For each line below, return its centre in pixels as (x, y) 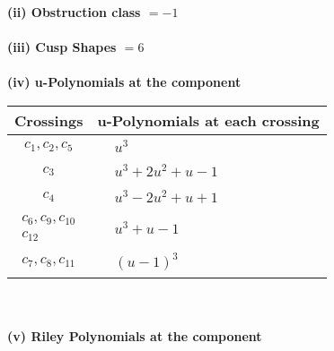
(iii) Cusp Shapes (62, 47)
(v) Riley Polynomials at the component (135, 335)
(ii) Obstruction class (74, 12)
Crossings (49, 120)
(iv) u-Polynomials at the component (124, 82)
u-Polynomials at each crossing (208, 120)
